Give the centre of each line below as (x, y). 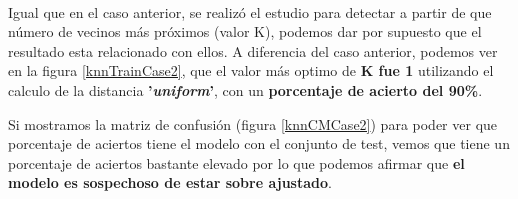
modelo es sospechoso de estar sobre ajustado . (170, 182)
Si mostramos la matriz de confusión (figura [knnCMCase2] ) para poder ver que (253, 123)
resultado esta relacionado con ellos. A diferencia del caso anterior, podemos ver (253, 50)
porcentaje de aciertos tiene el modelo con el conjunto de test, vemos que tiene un (259, 143)
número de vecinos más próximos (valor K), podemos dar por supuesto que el (245, 31)
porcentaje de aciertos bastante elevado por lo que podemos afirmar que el (236, 162)
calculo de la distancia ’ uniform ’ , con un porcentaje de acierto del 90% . (245, 89)
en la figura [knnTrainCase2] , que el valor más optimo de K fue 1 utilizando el (251, 70)
